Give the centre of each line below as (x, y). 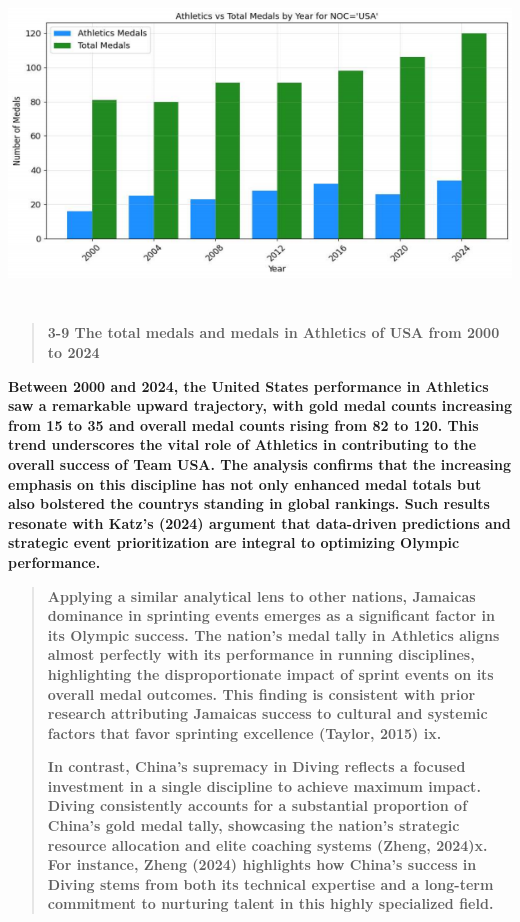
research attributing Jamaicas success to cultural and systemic (267, 713)
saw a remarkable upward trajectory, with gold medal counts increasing (260, 405)
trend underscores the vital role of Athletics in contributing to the (242, 444)
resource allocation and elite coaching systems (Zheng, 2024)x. (267, 844)
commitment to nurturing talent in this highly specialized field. (270, 903)
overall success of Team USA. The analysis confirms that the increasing (260, 463)
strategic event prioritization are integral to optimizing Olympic (234, 542)
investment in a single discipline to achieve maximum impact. (264, 785)
